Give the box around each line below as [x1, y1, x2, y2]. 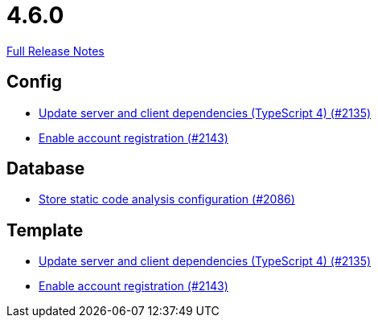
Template [6, 219, 84, 240]
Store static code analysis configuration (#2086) [39, 192, 295, 207]
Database [6, 158, 85, 179]
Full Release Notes [6, 43, 105, 58]
